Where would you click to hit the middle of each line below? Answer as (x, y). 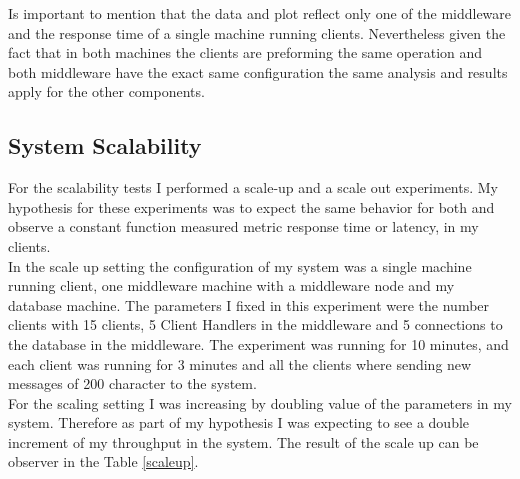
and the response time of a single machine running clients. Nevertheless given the (257, 32)
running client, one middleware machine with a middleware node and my (231, 285)
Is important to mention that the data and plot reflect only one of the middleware (260, 13)
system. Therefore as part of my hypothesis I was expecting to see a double (239, 422)
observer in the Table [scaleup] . (103, 461)
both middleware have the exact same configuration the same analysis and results (258, 71)
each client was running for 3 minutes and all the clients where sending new (240, 363)
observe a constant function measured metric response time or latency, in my (243, 226)
